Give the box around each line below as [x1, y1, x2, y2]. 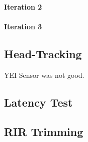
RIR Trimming [4, 124, 83, 139]
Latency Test [4, 94, 73, 110]
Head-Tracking [4, 45, 82, 61]
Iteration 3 [4, 21, 42, 31]
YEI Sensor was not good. [4, 69, 84, 80]
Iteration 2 [4, 1, 42, 12]
